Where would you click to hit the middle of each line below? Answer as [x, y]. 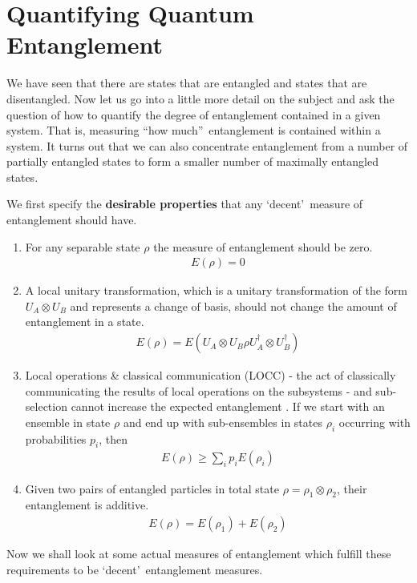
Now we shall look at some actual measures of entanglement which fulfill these [199, 553]
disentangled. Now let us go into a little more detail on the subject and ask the [200, 98]
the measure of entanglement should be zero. [263, 246]
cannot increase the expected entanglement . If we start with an [228, 406]
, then [113, 438]
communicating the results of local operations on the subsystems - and [198, 390]
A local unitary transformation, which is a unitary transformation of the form [216, 290]
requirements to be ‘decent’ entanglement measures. [135, 569]
